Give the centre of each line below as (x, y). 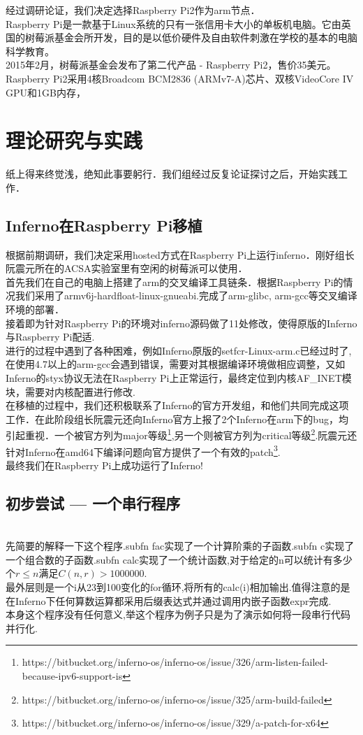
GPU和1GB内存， (46, 92)
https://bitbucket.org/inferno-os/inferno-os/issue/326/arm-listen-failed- (175, 662)
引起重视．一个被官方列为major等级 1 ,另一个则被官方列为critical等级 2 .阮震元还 (181, 434)
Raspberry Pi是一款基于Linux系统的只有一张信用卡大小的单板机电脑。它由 (173, 23)
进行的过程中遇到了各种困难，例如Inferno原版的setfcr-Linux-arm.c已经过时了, (179, 350)
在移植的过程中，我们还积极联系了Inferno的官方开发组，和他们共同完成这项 (177, 405)
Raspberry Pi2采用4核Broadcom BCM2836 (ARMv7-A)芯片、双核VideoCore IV (180, 78)
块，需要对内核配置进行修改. (71, 391)
